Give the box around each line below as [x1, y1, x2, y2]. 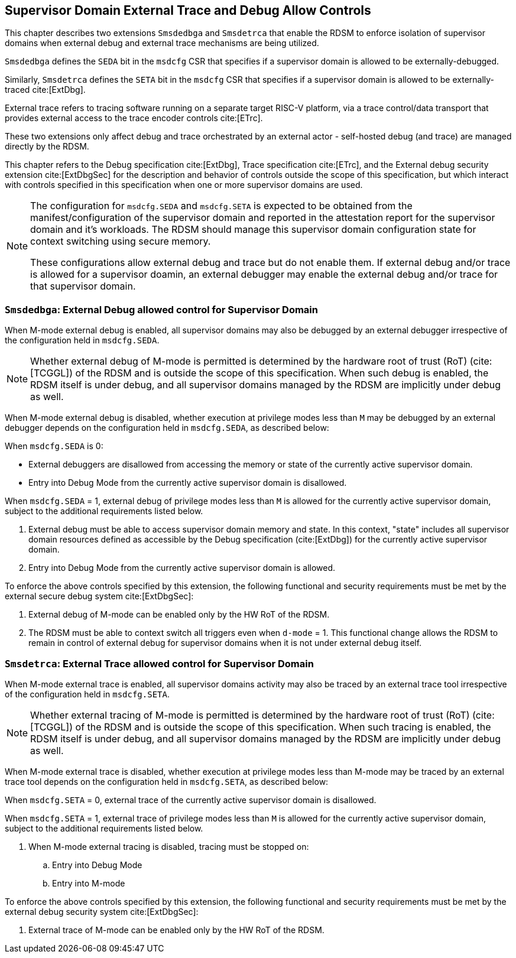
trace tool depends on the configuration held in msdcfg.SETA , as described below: [5, 776, 329, 787]
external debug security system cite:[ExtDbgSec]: [5, 906, 199, 917]
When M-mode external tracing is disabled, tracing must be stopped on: [28, 841, 309, 852]
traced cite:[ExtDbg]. [5, 85, 86, 95]
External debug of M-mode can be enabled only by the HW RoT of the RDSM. [28, 609, 330, 620]
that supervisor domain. [30, 280, 136, 293]
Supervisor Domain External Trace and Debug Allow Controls [5, 3, 371, 18]
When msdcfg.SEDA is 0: [5, 441, 103, 452]
